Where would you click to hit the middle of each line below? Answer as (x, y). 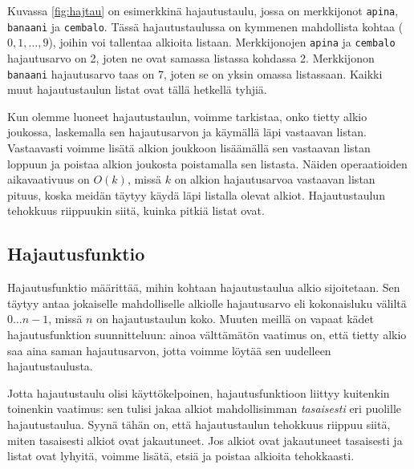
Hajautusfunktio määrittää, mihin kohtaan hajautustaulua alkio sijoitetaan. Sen (204, 287)
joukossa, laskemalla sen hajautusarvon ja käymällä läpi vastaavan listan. (187, 132)
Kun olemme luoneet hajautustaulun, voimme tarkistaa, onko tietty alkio (187, 116)
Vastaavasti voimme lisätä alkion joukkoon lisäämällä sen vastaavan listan (189, 148)
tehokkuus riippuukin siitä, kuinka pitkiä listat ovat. (136, 210)
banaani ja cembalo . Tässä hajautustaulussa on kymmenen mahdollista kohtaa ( (205, 26)
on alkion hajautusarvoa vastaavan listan (275, 179)
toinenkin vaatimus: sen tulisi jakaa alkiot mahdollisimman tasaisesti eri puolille (204, 408)
